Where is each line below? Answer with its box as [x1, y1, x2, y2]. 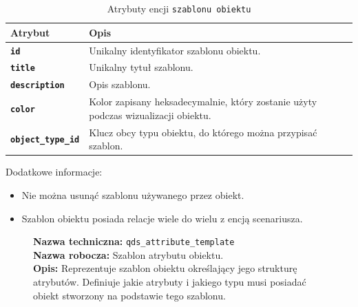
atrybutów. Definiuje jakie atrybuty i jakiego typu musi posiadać [33, 274, 306, 288]
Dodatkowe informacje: [6, 165, 103, 179]
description [10, 81, 65, 91]
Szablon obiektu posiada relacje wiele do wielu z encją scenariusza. [21, 211, 303, 225]
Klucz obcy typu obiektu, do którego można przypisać [89, 125, 317, 139]
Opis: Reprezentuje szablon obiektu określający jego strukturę [33, 261, 297, 275]
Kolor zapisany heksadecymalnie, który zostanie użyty [89, 94, 317, 109]
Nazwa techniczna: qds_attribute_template [33, 234, 235, 248]
